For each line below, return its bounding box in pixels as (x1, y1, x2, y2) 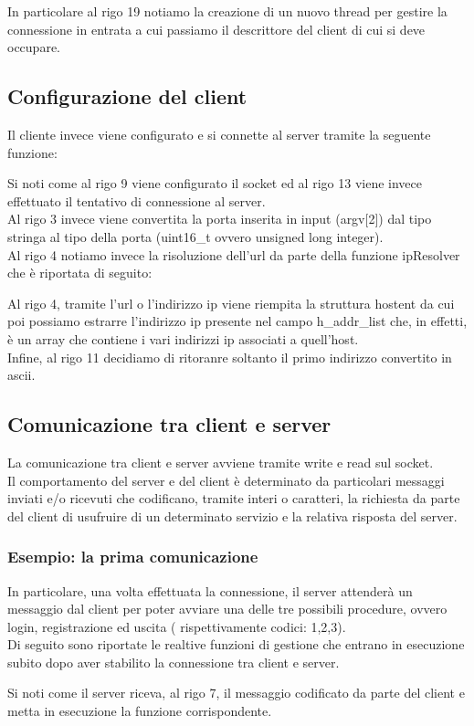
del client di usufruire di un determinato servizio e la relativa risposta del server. (7, 506, 458, 525)
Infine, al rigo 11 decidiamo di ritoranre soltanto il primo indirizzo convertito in (7, 347, 452, 366)
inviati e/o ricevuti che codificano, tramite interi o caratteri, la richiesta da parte (7, 489, 460, 508)
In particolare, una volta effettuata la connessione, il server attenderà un (7, 581, 413, 600)
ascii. (7, 365, 36, 384)
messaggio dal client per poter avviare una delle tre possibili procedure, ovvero (7, 599, 448, 618)
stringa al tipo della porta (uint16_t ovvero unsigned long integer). (7, 226, 384, 246)
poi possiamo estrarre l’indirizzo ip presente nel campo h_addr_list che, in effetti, (7, 311, 468, 331)
